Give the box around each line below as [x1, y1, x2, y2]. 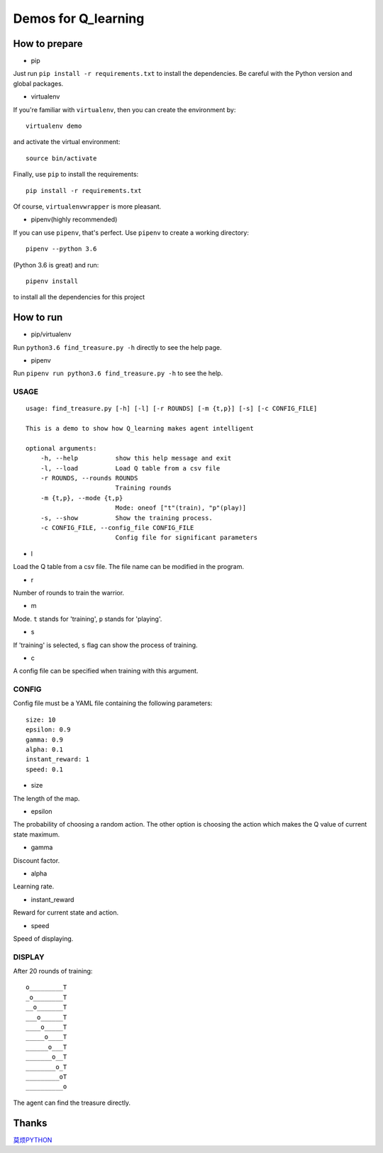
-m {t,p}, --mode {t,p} [40, 494, 123, 502]
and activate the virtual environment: [13, 138, 121, 146]
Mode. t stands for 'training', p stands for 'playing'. [13, 614, 162, 623]
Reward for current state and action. [13, 908, 119, 917]
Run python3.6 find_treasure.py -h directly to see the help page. [13, 343, 222, 351]
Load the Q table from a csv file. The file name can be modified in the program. [13, 563, 245, 571]
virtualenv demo [26, 122, 82, 131]
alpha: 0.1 [26, 746, 64, 754]
